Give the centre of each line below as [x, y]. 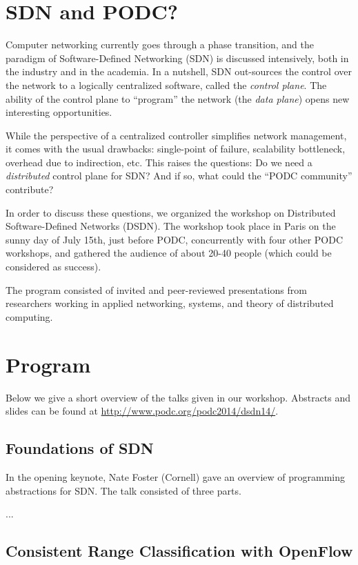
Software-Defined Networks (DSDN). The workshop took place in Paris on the [171, 226]
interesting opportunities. [59, 112]
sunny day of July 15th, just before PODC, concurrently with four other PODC [175, 239]
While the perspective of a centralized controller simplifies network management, [176, 135]
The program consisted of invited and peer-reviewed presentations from [156, 289]
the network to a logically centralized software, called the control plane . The [166, 85]
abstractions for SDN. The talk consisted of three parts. [123, 490]
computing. [29, 316]
